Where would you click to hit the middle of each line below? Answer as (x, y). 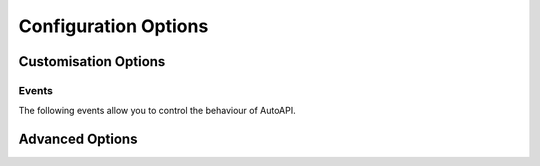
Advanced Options (78, 139)
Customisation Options (92, 61)
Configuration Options (113, 26)
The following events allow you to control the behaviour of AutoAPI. (157, 111)
